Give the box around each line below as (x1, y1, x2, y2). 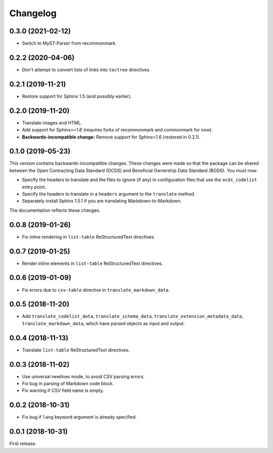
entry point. (22, 184, 47, 190)
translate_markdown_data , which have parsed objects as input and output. (22, 320, 185, 326)
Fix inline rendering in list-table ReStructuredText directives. (22, 234, 155, 240)
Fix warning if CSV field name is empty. (22, 387, 104, 394)
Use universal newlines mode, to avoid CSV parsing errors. (22, 373, 145, 379)
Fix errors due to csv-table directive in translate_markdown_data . (22, 287, 170, 293)
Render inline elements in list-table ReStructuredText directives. (22, 260, 163, 266)
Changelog (9, 8, 57, 19)
